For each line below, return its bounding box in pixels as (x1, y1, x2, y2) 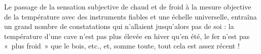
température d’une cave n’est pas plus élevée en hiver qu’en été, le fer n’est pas (4, 30, 250, 41)
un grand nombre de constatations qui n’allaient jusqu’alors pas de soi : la (4, 21, 234, 31)
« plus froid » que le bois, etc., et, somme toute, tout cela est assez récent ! (4, 40, 240, 51)
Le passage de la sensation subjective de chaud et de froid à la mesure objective (4, 1, 251, 11)
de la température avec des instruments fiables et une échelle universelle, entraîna (4, 11, 257, 21)
